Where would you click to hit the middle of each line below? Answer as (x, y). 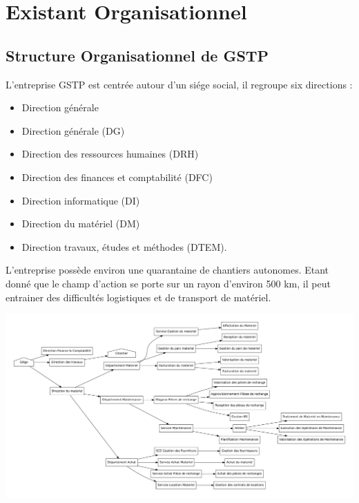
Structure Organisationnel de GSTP (137, 55)
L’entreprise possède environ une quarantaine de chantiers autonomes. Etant (167, 270)
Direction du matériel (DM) (81, 224)
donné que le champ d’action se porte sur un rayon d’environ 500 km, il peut (168, 283)
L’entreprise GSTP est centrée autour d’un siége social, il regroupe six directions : (179, 84)
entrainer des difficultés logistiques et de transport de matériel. (138, 297)
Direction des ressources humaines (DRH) (110, 154)
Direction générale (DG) (73, 130)
